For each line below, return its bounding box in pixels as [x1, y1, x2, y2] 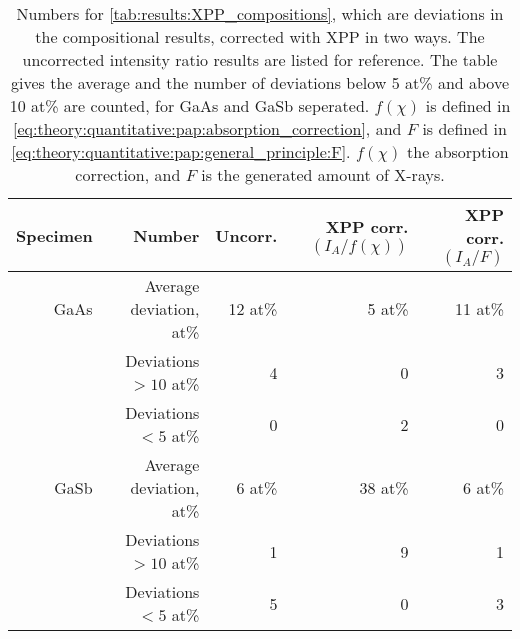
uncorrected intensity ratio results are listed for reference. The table [22, 48, 498, 71]
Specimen [16, 223, 93, 247]
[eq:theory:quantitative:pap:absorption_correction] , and [13, 117, 402, 140]
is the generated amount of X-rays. [201, 163, 445, 186]
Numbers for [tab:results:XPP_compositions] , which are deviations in [16, 2, 504, 25]
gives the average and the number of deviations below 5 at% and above [10, 71, 510, 94]
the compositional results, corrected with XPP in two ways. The [35, 25, 485, 48]
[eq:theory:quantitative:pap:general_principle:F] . [11, 140, 351, 163]
